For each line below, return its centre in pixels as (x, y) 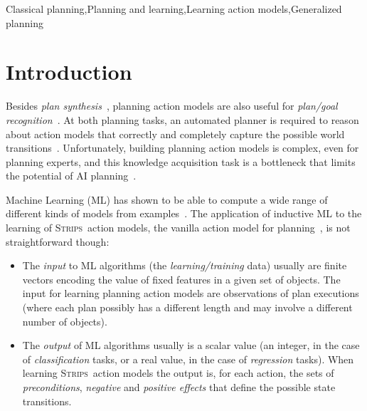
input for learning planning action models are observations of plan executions (191, 293)
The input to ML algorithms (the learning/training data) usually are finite (185, 265)
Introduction (69, 72)
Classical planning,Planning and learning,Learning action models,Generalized (174, 9)
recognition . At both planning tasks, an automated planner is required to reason (182, 119)
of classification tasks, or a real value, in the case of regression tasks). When (188, 359)
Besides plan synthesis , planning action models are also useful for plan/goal (172, 106)
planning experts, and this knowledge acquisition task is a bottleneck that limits (181, 161)
